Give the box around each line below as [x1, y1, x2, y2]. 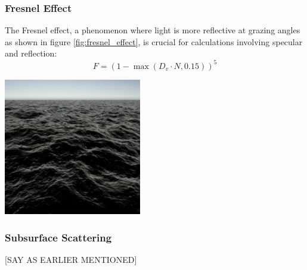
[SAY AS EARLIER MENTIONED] [5, 253, 137, 266]
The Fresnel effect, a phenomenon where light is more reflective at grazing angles [5, 24, 300, 36]
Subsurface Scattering [5, 230, 112, 244]
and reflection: [5, 47, 57, 59]
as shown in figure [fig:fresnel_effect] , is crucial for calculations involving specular [5, 35, 303, 48]
